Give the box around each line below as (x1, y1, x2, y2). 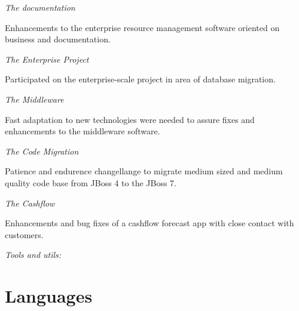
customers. (5, 228, 44, 241)
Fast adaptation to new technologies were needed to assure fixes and (5, 113, 255, 125)
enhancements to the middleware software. (5, 125, 160, 137)
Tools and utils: (5, 248, 62, 261)
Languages (5, 284, 93, 308)
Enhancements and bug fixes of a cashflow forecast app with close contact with (5, 217, 294, 229)
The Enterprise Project (5, 53, 89, 65)
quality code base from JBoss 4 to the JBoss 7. (5, 176, 176, 189)
